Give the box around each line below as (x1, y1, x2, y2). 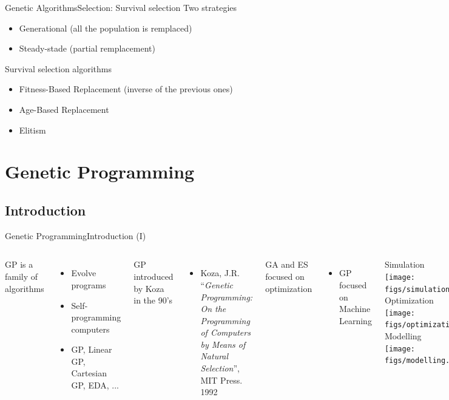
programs (71, 278, 106, 291)
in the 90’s (133, 294, 173, 307)
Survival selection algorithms (5, 62, 112, 75)
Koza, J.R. (200, 266, 240, 279)
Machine (339, 302, 371, 315)
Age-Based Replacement (19, 103, 109, 115)
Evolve (71, 266, 96, 279)
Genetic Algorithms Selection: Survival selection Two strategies (5, 1, 237, 13)
